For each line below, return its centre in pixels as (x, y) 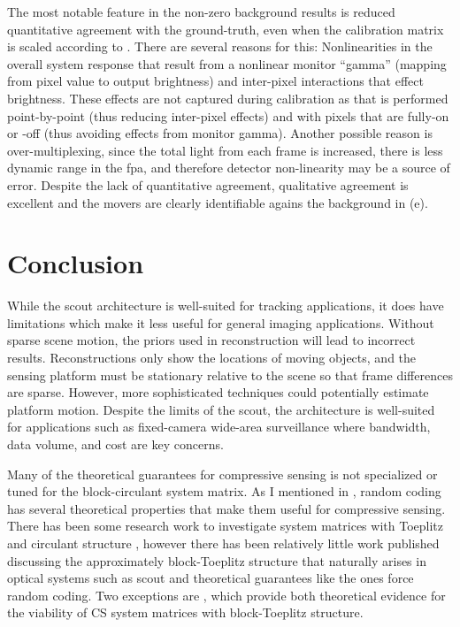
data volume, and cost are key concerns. (115, 444)
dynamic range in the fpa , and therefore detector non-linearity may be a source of (229, 168)
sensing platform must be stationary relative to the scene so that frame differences (230, 375)
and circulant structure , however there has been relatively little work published (223, 543)
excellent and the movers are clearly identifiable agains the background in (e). (218, 202)
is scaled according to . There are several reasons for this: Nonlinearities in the (220, 46)
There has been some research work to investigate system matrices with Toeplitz (225, 526)
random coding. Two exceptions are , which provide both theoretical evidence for (226, 595)
